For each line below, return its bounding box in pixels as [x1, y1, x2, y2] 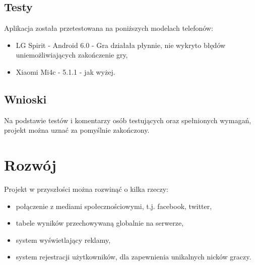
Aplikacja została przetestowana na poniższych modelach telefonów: [4, 23, 213, 33]
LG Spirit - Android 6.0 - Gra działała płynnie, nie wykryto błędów [16, 39, 226, 50]
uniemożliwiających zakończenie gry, [16, 49, 128, 60]
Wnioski [4, 91, 47, 107]
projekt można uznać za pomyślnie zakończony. [4, 125, 150, 135]
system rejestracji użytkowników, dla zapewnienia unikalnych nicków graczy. [16, 251, 251, 262]
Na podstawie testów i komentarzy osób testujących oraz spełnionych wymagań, [4, 115, 251, 125]
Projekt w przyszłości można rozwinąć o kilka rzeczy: [4, 184, 169, 194]
